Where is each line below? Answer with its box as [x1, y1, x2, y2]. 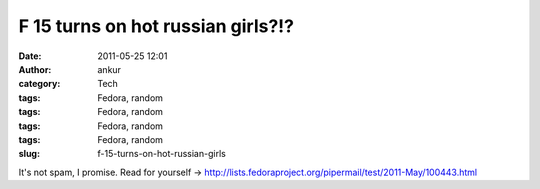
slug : [18, 148, 40, 160]
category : [18, 78, 61, 90]
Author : [18, 63, 52, 75]
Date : [18, 50, 42, 62]
